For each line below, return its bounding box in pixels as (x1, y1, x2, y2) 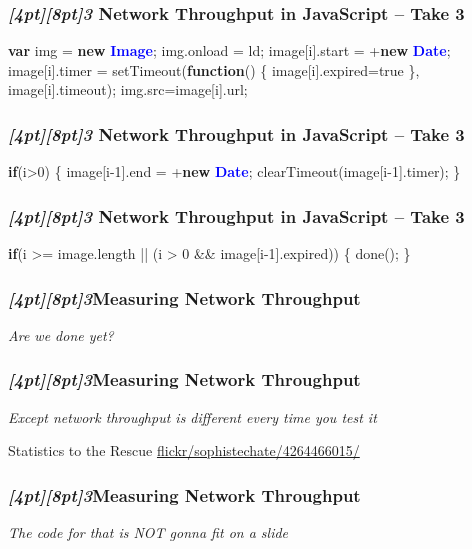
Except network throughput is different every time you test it (8, 406, 377, 427)
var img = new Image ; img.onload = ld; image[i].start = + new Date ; (8, 40, 451, 61)
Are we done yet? (8, 324, 114, 345)
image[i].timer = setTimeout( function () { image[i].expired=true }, (8, 59, 420, 80)
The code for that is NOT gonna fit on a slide (8, 522, 289, 543)
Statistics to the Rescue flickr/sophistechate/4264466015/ (8, 440, 360, 461)
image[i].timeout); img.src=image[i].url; (8, 79, 248, 100)
